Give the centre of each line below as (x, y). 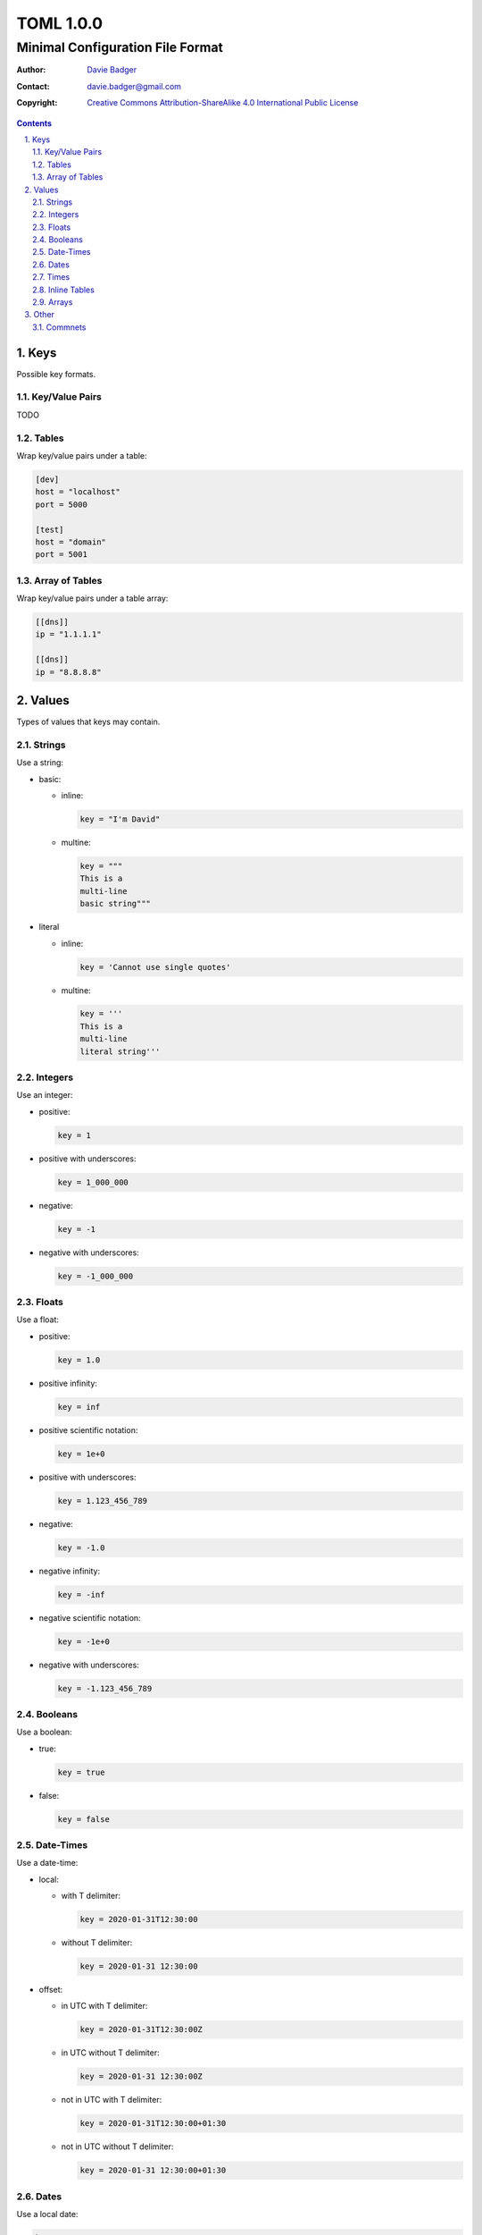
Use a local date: (47, 2214)
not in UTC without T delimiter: (117, 2146)
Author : (31, 70)
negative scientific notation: (90, 1617)
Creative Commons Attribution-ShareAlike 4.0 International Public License (223, 103)
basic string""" (116, 904)
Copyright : (37, 103)
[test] (50, 529)
